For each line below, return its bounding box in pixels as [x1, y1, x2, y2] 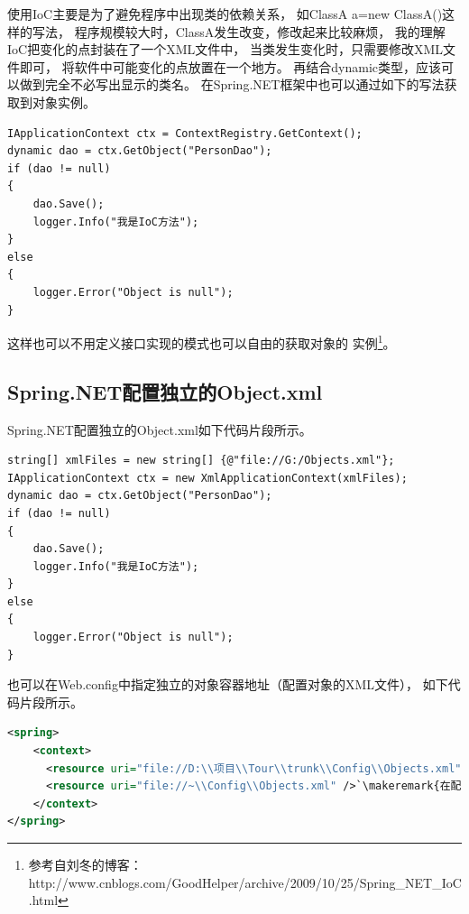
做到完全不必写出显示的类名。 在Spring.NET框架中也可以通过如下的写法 [19, 75, 445, 94]
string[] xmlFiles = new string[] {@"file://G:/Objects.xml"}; [7, 454, 395, 467]
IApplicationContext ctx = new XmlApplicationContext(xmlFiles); [7, 471, 408, 485]
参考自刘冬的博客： [28, 855, 143, 874]
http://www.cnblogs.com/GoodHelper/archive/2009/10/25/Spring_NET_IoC [28, 872, 462, 891]
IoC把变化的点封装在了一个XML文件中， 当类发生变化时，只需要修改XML [7, 40, 443, 59]
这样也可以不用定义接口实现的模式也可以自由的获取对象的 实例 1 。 [7, 331, 396, 352]
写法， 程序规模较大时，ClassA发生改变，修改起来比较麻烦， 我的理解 [32, 22, 446, 41]
